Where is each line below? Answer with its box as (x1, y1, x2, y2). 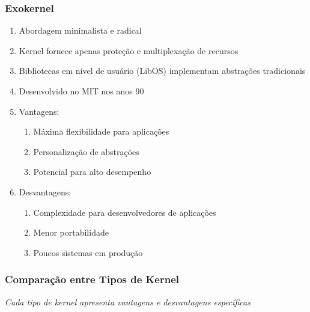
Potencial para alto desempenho (33, 165, 151, 178)
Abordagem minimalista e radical (19, 24, 142, 37)
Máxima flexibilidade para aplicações (33, 125, 169, 138)
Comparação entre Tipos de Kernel (5, 272, 179, 287)
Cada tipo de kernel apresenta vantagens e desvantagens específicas (5, 295, 251, 308)
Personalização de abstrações (33, 145, 139, 158)
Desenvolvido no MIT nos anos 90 (19, 85, 144, 97)
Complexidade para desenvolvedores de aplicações (33, 206, 216, 218)
